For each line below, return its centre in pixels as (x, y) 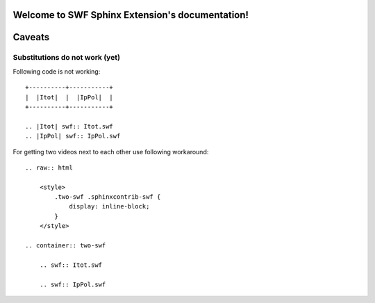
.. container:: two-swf (66, 246)
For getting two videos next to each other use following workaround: (111, 151)
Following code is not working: (57, 71)
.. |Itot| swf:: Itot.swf (69, 126)
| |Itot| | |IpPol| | (69, 97)
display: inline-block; (109, 206)
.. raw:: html (49, 167)
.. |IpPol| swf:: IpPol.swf (73, 136)
